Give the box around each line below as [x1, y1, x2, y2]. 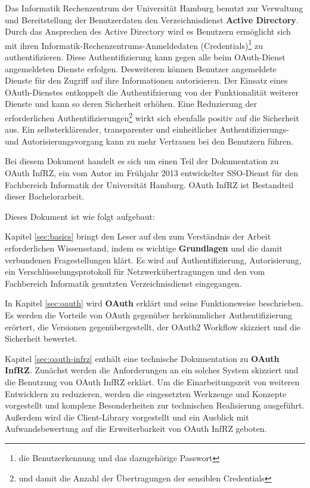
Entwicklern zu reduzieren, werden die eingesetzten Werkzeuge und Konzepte [5, 387, 287, 400]
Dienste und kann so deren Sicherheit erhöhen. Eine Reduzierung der [5, 97, 257, 110]
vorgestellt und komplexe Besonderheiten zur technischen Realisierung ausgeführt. [5, 399, 305, 412]
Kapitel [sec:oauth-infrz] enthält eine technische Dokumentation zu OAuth [5, 352, 280, 364]
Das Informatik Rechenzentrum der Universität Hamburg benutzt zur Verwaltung [5, 2, 303, 14]
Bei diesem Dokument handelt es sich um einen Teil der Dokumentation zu [5, 155, 279, 167]
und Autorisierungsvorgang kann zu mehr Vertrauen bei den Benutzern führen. [5, 134, 294, 147]
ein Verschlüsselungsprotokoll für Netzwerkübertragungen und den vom [5, 265, 265, 278]
